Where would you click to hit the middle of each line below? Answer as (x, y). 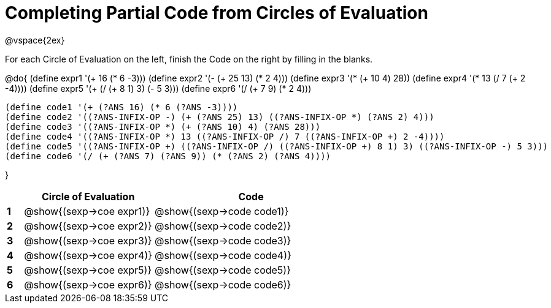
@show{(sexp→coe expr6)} (88, 284)
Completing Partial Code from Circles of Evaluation (217, 13)
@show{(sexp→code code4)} (223, 255)
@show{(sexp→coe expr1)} (87, 211)
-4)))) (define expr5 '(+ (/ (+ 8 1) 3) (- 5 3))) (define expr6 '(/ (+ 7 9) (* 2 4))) (158, 88)
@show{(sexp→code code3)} (223, 240)
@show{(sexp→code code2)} (223, 226)
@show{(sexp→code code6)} (223, 284)
